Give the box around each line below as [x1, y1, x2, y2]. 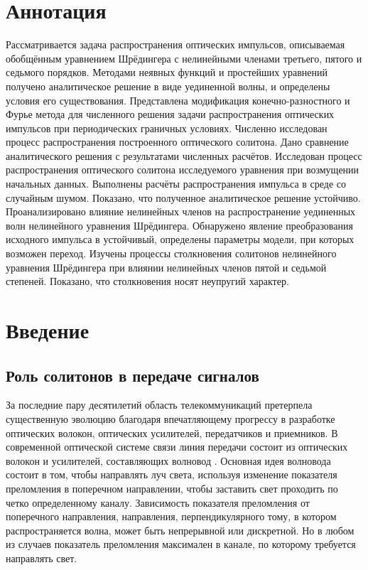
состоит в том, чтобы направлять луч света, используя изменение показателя [6, 467, 337, 482]
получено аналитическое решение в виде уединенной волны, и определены [6, 78, 330, 93]
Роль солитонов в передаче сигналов [6, 364, 259, 386]
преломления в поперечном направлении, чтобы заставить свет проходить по [6, 480, 338, 495]
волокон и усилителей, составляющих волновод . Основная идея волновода [6, 453, 331, 468]
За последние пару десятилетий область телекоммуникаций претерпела [6, 397, 313, 412]
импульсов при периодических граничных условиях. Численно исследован [6, 120, 328, 135]
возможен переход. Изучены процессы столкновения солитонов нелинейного [6, 246, 337, 261]
